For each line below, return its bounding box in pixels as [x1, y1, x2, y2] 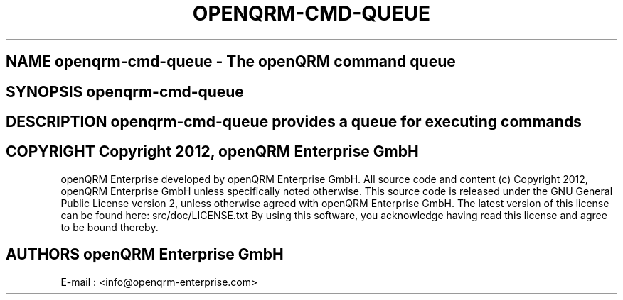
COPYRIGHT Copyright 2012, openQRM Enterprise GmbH [6, 143, 419, 161]
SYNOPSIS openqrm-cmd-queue [6, 82, 244, 101]
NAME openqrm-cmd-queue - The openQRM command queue [6, 52, 456, 71]
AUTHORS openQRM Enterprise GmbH [6, 245, 284, 264]
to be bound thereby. [60, 221, 159, 233]
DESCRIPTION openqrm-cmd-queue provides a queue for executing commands [6, 113, 582, 131]
